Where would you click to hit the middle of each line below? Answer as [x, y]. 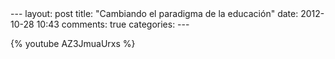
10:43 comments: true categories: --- [113, 24]
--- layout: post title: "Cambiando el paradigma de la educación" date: [154, 13]
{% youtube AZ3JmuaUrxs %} [73, 43]
